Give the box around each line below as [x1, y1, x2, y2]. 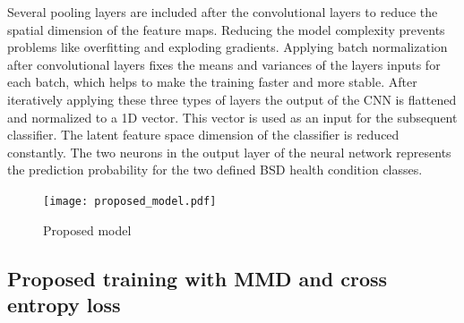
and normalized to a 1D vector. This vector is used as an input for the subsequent [7, 107, 458, 126]
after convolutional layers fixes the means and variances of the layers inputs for [7, 55, 441, 73]
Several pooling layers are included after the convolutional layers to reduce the [7, 3, 438, 21]
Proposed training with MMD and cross [7, 264, 388, 292]
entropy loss [7, 290, 121, 318]
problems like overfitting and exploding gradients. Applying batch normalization [7, 38, 448, 56]
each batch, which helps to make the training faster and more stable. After [7, 72, 417, 91]
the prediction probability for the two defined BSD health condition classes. [7, 160, 423, 179]
